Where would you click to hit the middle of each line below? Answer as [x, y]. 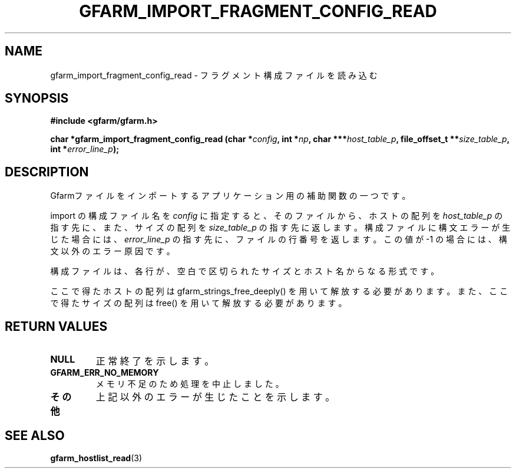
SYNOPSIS [37, 98]
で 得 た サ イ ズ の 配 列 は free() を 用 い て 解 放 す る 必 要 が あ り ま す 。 [199, 303]
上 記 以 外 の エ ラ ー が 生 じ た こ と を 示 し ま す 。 [215, 397]
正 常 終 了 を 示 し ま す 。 [155, 361]
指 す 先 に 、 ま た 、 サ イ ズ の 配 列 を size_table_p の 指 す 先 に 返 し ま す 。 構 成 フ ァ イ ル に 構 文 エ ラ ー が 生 [280, 228]
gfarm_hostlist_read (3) [96, 458]
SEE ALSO [35, 435]
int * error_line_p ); [85, 149]
